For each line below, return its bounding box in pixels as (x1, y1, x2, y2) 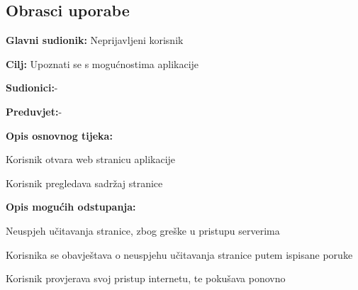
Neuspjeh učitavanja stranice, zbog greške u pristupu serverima (6, 223, 280, 238)
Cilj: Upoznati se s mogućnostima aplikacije (6, 56, 199, 71)
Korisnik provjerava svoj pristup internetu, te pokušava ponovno (6, 271, 286, 286)
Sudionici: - (6, 80, 58, 95)
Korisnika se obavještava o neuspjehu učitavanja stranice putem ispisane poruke (6, 247, 353, 262)
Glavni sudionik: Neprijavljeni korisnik (6, 33, 184, 48)
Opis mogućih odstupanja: (6, 199, 136, 214)
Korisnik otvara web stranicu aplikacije (6, 152, 176, 167)
